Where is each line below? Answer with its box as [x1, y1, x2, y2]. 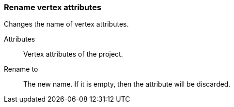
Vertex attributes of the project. [23, 50, 123, 59]
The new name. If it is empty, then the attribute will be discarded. [23, 80, 231, 89]
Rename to [4, 65, 38, 74]
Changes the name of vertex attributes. [4, 20, 129, 29]
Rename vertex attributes [4, 2, 102, 12]
